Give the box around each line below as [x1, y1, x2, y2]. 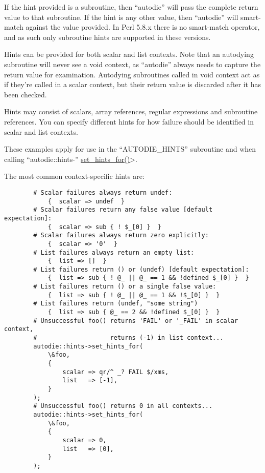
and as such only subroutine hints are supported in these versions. [4, 31, 211, 42]
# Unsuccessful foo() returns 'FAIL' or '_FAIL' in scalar [33, 317, 238, 324]
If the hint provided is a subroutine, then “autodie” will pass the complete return [4, 2, 258, 12]
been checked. [4, 89, 47, 99]
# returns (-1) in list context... [33, 334, 224, 342]
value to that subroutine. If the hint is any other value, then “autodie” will [4, 11, 238, 22]
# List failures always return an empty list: [33, 249, 195, 256]
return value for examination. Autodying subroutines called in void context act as [4, 69, 260, 79]
